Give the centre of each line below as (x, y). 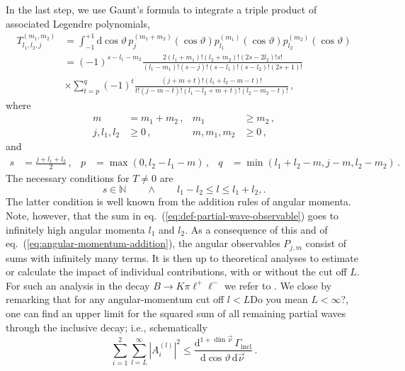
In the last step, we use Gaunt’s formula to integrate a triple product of (161, 9)
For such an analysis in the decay (78, 285)
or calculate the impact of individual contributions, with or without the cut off (176, 272)
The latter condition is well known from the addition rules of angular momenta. (178, 201)
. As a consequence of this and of (256, 229)
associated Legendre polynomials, (78, 23)
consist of (326, 243)
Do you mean (279, 299)
